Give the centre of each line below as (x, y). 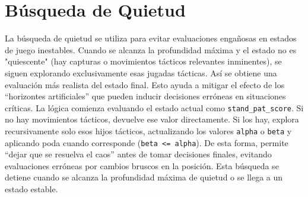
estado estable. (31, 189)
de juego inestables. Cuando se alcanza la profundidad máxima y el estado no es (151, 49)
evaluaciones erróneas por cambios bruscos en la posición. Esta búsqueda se (142, 165)
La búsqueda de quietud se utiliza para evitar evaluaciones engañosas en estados (151, 38)
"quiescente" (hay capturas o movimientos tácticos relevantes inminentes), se (143, 61)
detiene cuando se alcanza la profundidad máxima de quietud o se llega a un (144, 177)
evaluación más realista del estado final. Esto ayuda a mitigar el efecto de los (145, 84)
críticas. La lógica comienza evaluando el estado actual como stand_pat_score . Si (154, 107)
